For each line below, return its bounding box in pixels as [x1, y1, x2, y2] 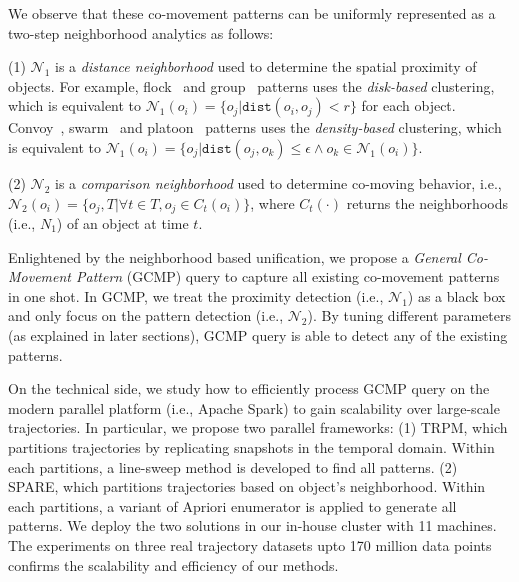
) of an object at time [56, 213, 189, 234]
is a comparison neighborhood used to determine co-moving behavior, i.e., [55, 172, 502, 193]
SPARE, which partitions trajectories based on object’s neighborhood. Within [8, 476, 486, 497]
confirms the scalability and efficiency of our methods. [8, 554, 339, 575]
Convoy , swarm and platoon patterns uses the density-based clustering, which [8, 117, 502, 138]
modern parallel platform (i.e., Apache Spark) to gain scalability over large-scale [8, 397, 500, 418]
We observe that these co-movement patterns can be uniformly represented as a [8, 3, 496, 23]
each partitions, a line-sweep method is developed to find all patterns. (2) [8, 456, 458, 477]
